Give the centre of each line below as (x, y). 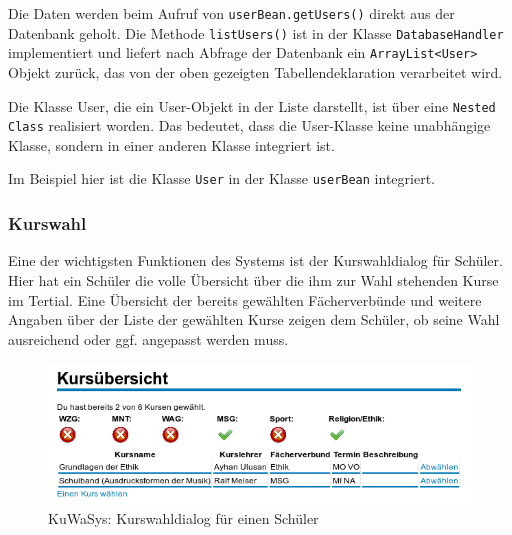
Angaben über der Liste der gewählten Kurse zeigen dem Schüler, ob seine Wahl (254, 319)
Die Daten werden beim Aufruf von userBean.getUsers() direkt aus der (231, 13)
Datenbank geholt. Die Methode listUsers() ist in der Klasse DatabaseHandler (256, 32)
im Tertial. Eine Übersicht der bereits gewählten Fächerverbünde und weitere (245, 299)
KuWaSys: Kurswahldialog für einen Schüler (183, 517)
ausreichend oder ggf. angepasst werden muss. (148, 338)
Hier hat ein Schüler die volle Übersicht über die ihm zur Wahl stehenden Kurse (253, 279)
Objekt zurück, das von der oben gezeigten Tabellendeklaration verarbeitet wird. (255, 71)
